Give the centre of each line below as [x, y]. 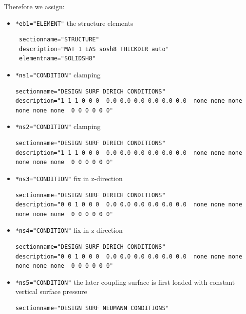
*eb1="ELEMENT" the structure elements [74, 23]
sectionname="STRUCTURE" [59, 40]
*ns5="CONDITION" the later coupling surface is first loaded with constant [125, 282]
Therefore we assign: [34, 6]
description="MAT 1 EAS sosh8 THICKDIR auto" [94, 49]
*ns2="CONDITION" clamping [58, 126]
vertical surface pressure [51, 291]
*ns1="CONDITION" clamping [58, 75]
